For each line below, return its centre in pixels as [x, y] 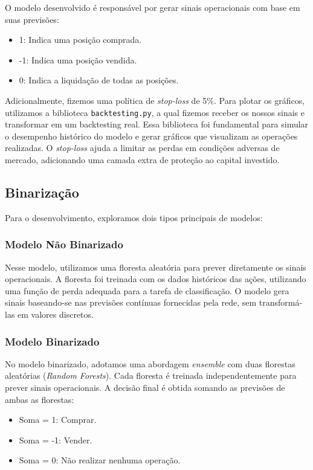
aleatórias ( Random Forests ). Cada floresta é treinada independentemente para [151, 375]
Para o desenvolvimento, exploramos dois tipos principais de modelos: [134, 217]
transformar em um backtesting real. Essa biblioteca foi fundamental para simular [157, 124]
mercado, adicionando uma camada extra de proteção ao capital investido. [142, 159]
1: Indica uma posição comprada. [80, 40]
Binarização [42, 192]
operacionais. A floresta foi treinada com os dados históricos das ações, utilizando [156, 279]
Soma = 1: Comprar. [58, 420]
